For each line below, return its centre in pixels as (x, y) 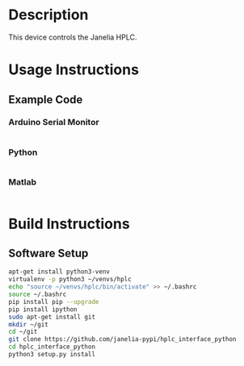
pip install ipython (43, 309)
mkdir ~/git (28, 324)
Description (48, 15)
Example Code (46, 100)
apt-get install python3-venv (59, 272)
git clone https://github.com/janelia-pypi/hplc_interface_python (122, 339)
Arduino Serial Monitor (54, 123)
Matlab (23, 182)
